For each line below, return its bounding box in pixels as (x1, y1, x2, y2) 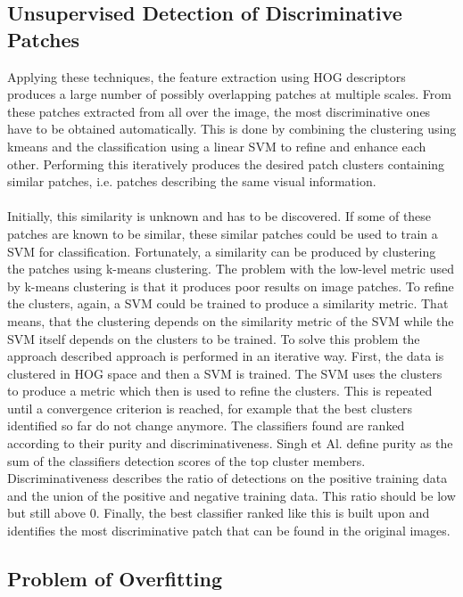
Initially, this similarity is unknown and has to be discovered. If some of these (7, 207, 432, 225)
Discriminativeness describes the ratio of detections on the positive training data (7, 469, 448, 487)
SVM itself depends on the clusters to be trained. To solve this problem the (7, 329, 420, 348)
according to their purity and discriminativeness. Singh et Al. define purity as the (7, 434, 453, 453)
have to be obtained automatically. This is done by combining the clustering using (7, 119, 457, 138)
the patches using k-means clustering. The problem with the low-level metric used (7, 259, 454, 278)
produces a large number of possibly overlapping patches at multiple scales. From (7, 85, 451, 103)
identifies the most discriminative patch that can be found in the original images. (7, 521, 451, 540)
